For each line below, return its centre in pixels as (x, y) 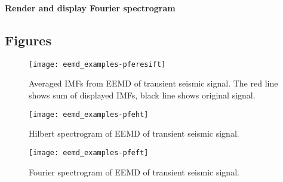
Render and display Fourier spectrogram (90, 8)
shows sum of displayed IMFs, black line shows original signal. (142, 95)
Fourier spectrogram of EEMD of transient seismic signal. (134, 172)
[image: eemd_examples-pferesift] (97, 64)
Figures (28, 40)
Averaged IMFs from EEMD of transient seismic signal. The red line (153, 83)
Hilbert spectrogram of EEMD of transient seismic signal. (134, 133)
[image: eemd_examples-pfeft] (89, 152)
